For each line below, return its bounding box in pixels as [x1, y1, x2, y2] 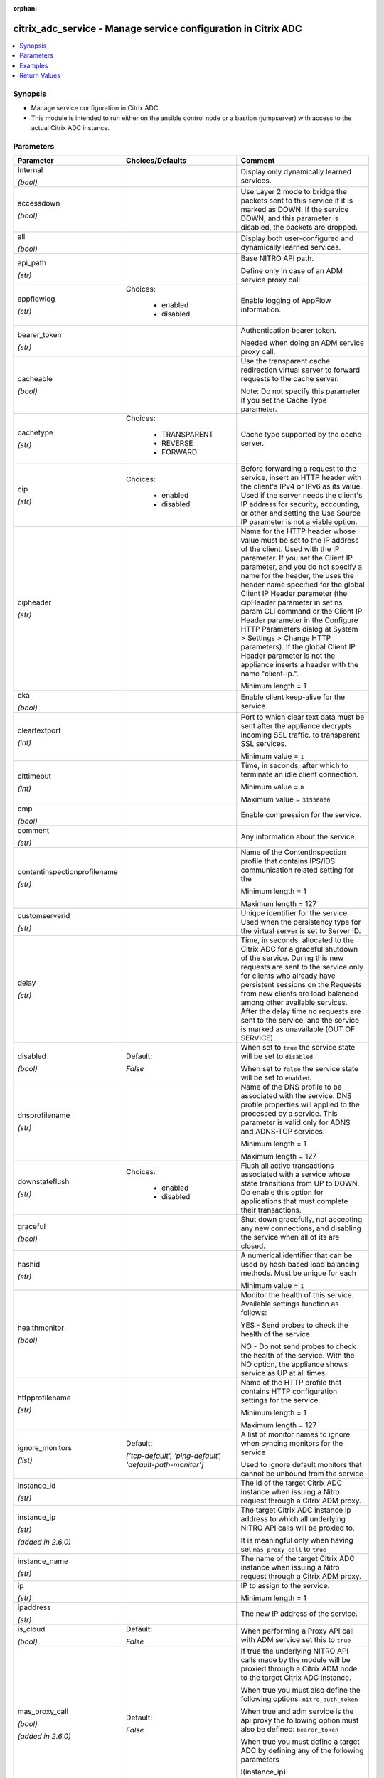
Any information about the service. [240, 832, 357, 842]
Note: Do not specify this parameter [240, 386, 361, 396]
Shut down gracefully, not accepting [240, 1215, 363, 1225]
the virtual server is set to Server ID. [240, 926, 361, 936]
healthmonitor [17, 1323, 65, 1333]
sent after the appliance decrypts [240, 721, 352, 731]
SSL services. [240, 739, 287, 749]
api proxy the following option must [240, 1715, 359, 1725]
